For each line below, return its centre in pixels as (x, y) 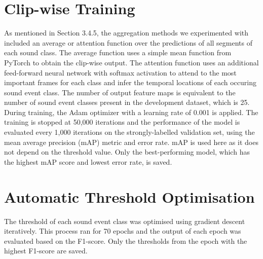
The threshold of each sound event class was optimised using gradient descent (125, 221)
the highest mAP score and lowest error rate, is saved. (88, 161)
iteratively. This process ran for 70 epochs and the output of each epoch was (123, 231)
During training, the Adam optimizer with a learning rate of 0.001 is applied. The (131, 112)
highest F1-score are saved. (46, 251)
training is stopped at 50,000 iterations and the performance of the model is (122, 122)
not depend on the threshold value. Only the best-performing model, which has (127, 152)
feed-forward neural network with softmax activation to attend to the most (120, 72)
